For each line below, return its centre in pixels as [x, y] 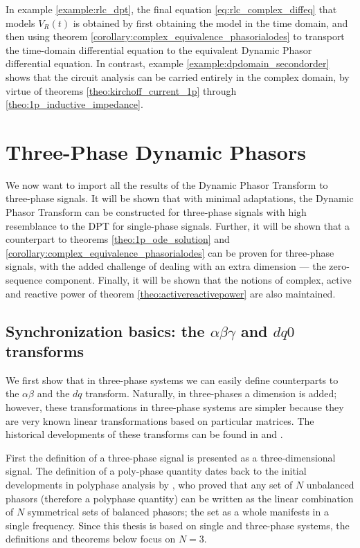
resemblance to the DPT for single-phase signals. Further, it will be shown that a [178, 225]
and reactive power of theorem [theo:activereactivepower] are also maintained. [171, 293]
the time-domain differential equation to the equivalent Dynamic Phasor [159, 49]
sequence [24, 280]
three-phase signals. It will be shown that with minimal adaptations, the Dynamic [180, 198]
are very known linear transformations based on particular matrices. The [160, 420]
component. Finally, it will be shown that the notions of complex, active [199, 280]
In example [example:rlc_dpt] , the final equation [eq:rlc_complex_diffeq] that [171, 9]
